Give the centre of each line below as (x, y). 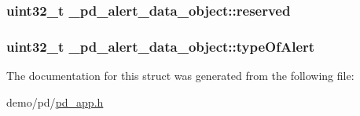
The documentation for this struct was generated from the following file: (180, 76)
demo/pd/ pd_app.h (55, 101)
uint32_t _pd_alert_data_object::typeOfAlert (161, 46)
